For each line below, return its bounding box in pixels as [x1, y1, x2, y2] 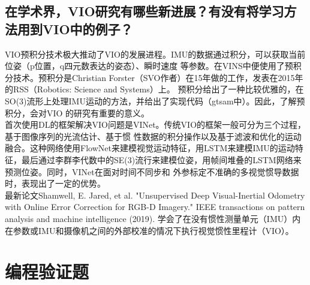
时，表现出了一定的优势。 [5, 177, 106, 190]
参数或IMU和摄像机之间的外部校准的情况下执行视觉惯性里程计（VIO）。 [13, 224, 294, 236]
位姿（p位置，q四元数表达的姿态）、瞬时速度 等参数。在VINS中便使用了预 [5, 59, 293, 72]
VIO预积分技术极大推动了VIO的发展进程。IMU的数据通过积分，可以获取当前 [5, 47, 306, 60]
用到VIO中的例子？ [17, 19, 133, 38]
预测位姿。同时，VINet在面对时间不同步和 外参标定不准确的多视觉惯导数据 [5, 165, 299, 178]
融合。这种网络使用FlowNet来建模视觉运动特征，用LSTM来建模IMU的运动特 [5, 142, 303, 154]
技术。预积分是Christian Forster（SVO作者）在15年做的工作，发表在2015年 [13, 71, 303, 83]
